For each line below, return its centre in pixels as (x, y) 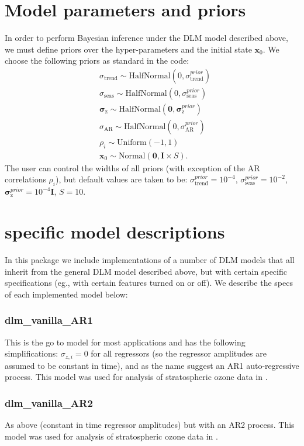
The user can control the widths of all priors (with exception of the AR (132, 167)
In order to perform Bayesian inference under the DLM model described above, (146, 38)
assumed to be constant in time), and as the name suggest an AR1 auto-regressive (152, 365)
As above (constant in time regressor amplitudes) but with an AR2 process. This (150, 425)
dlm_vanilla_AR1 (49, 320)
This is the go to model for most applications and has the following (125, 342)
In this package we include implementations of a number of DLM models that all (150, 260)
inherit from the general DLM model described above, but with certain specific (146, 271)
